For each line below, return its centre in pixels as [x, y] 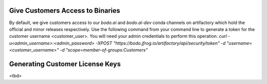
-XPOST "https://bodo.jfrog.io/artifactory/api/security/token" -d [161, 43]
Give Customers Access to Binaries [65, 11]
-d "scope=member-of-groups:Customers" [104, 50]
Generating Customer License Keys [65, 64]
